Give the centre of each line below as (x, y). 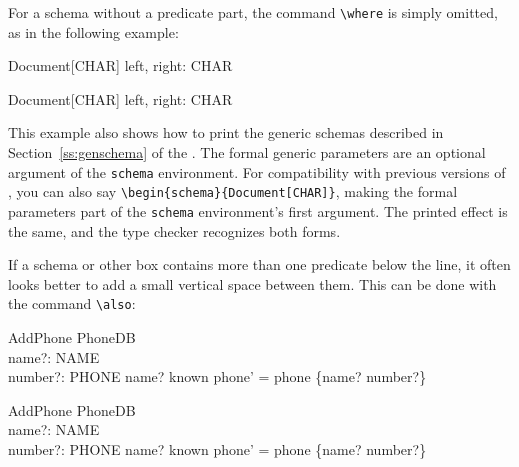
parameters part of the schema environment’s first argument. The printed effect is (258, 210)
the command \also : (72, 303)
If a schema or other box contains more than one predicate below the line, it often (259, 264)
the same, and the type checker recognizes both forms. (174, 230)
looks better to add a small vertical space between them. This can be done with (252, 283)
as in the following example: (93, 31)
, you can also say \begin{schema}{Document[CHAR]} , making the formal (233, 191)
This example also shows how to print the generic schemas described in (226, 132)
